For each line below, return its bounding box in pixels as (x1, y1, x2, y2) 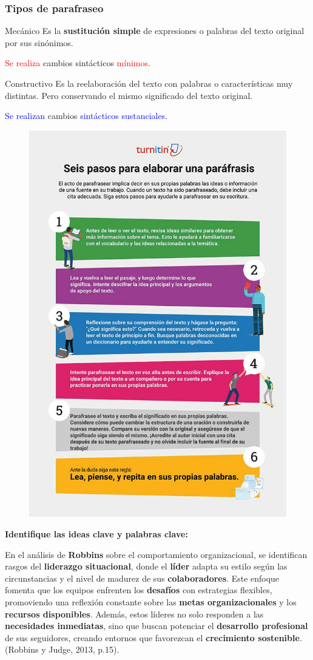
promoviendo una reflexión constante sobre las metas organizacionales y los (5, 595, 297, 608)
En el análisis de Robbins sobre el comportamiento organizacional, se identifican (5, 548, 308, 560)
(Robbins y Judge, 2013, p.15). (5, 643, 119, 656)
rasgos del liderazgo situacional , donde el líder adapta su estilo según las (5, 560, 288, 573)
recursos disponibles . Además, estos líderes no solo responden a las (5, 607, 264, 620)
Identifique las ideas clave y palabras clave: (5, 527, 188, 540)
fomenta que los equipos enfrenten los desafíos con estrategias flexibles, (5, 583, 272, 596)
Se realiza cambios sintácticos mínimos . (5, 56, 150, 69)
